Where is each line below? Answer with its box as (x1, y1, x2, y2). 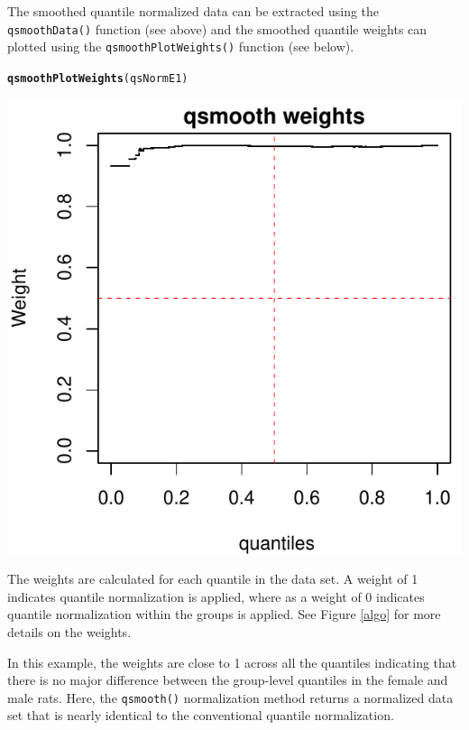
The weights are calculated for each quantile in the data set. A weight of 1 (7, 569, 418, 588)
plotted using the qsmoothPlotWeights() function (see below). (7, 37, 354, 56)
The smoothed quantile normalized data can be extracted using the (7, 2, 380, 20)
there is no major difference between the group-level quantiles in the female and (7, 670, 448, 689)
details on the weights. (7, 622, 132, 641)
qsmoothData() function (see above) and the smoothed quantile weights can (7, 19, 428, 38)
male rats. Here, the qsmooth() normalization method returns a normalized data (7, 688, 454, 707)
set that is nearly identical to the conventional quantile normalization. (7, 706, 394, 725)
